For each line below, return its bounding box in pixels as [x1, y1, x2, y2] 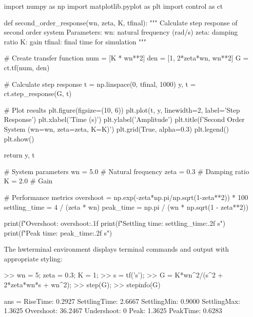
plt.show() [4, 133, 34, 143]
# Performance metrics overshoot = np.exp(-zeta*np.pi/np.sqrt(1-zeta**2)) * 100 [4, 192, 248, 202]
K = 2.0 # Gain [4, 176, 53, 186]
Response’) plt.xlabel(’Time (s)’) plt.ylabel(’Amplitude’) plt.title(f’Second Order [4, 114, 245, 124]
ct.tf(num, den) [4, 62, 50, 72]
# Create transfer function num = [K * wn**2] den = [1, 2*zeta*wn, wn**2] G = [4, 53, 249, 63]
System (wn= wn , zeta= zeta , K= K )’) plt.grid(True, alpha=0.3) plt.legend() [4, 123, 229, 134]
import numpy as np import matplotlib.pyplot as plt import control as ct [4, 1, 223, 11]
